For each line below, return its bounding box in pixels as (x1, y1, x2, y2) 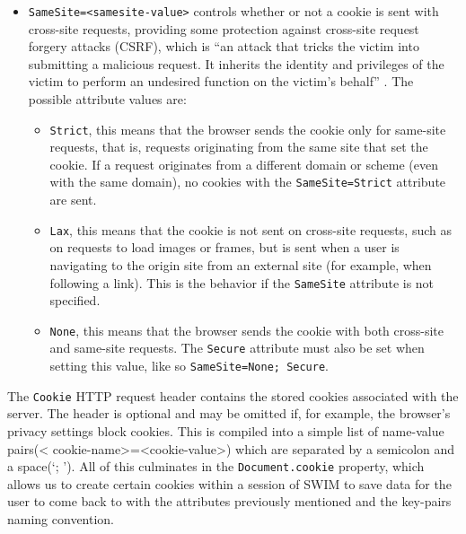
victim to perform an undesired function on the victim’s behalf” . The (28, 72, 414, 91)
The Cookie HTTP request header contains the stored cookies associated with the (7, 386, 459, 405)
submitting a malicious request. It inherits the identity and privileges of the (28, 54, 444, 73)
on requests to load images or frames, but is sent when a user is (49, 238, 400, 257)
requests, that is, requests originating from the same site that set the (49, 137, 428, 156)
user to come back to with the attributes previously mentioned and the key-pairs (7, 492, 452, 511)
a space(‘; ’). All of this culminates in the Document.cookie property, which (7, 457, 425, 476)
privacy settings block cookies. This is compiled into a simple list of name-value (7, 422, 444, 441)
